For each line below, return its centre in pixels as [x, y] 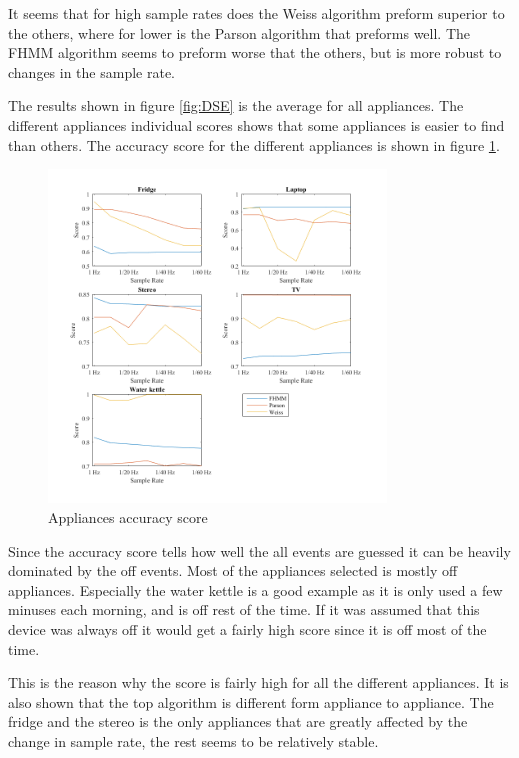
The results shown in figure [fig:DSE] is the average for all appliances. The [236, 105]
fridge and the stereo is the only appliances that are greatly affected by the [238, 721]
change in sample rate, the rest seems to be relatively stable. [193, 740]
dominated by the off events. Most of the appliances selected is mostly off [233, 570]
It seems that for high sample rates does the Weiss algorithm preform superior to [256, 13]
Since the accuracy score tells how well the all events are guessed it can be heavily [259, 550]
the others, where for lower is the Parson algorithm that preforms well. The [239, 32]
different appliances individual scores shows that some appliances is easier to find [256, 124]
